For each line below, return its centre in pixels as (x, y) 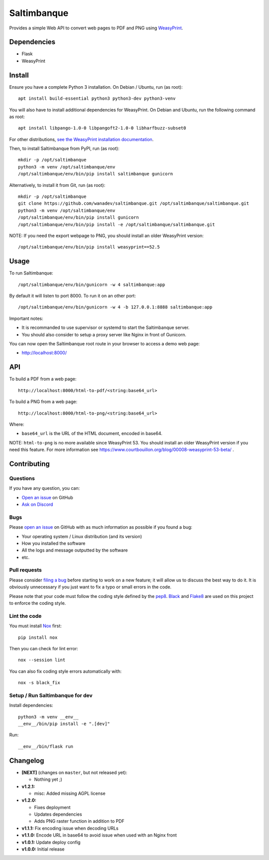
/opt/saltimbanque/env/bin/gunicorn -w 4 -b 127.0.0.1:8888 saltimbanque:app (115, 307)
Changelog (27, 761)
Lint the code (25, 616)
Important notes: (26, 318)
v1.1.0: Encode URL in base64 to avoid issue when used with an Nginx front (99, 835)
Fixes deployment (52, 807)
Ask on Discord (37, 504)
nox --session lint (42, 660)
